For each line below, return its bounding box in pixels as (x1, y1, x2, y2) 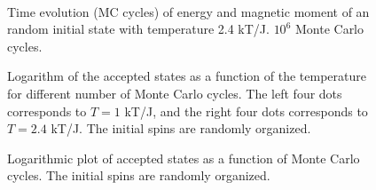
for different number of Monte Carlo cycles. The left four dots (7, 83, 342, 102)
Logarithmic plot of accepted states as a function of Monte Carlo (7, 148, 360, 167)
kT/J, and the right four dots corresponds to (124, 101, 368, 120)
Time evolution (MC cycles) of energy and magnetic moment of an (7, 2, 370, 20)
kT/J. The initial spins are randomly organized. (51, 119, 311, 138)
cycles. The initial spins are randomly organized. (7, 166, 270, 185)
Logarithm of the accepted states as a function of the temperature (7, 67, 366, 85)
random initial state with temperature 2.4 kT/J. (7, 20, 270, 38)
